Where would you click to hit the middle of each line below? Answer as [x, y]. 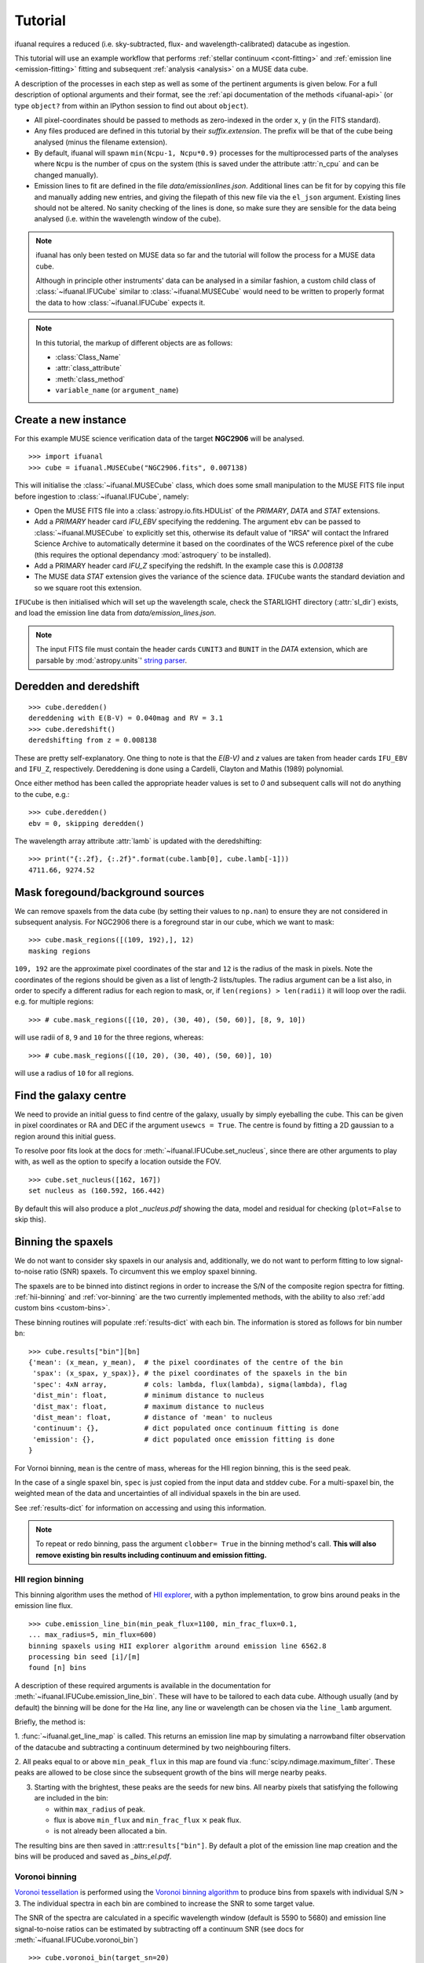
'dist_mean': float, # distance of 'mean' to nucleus [153, 1417]
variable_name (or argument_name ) [117, 390]
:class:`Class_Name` [88, 356]
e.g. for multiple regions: [54, 1002]
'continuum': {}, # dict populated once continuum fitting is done [186, 1428]
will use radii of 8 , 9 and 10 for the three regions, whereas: [109, 1037]
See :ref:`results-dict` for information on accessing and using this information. [141, 1508]
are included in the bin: [71, 1798]
